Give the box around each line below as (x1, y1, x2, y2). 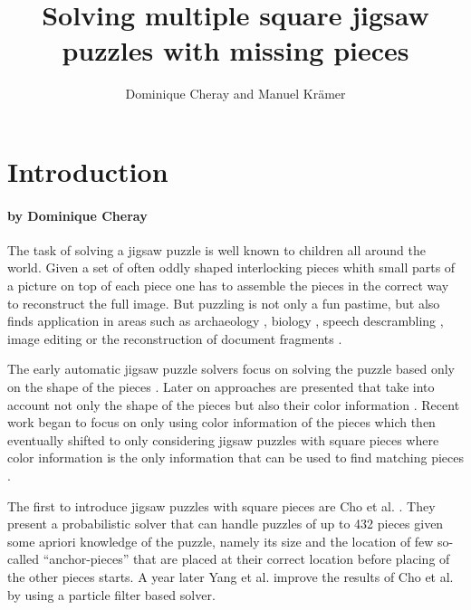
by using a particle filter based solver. (7, 585, 216, 604)
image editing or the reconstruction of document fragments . (7, 329, 342, 348)
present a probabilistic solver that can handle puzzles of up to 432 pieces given (7, 514, 444, 533)
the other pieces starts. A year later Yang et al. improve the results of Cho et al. (7, 567, 454, 586)
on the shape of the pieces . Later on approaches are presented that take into (7, 377, 435, 396)
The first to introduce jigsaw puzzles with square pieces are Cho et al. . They (7, 496, 436, 515)
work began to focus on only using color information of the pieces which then (7, 413, 436, 432)
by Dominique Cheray (7, 205, 148, 224)
